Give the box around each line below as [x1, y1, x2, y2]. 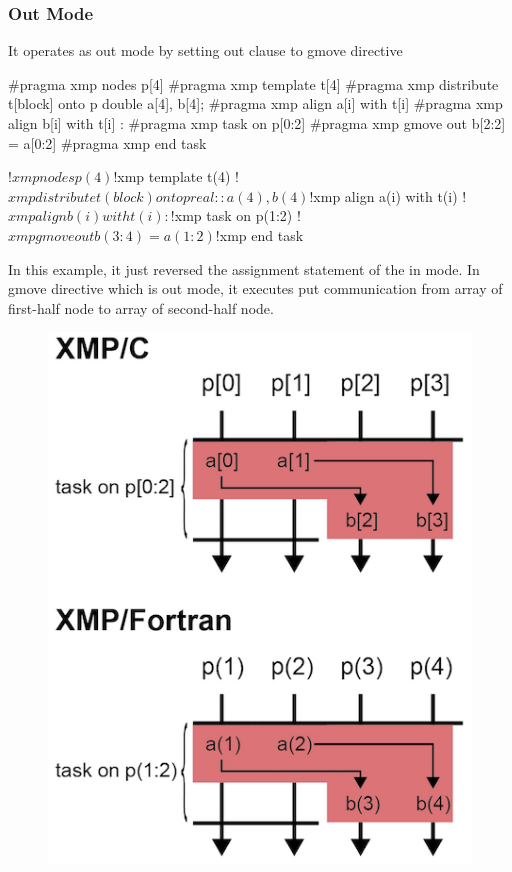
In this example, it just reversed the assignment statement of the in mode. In [8, 258, 480, 279]
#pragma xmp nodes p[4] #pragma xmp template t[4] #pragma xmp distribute [8, 73, 499, 94]
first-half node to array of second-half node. [8, 297, 274, 318]
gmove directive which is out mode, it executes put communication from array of [8, 278, 503, 299]
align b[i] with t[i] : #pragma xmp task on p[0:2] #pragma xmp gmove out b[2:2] [8, 113, 506, 133]
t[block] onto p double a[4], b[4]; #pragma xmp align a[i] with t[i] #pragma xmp [8, 93, 503, 114]
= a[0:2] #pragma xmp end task [8, 132, 207, 153]
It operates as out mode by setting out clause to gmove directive [8, 40, 403, 61]
